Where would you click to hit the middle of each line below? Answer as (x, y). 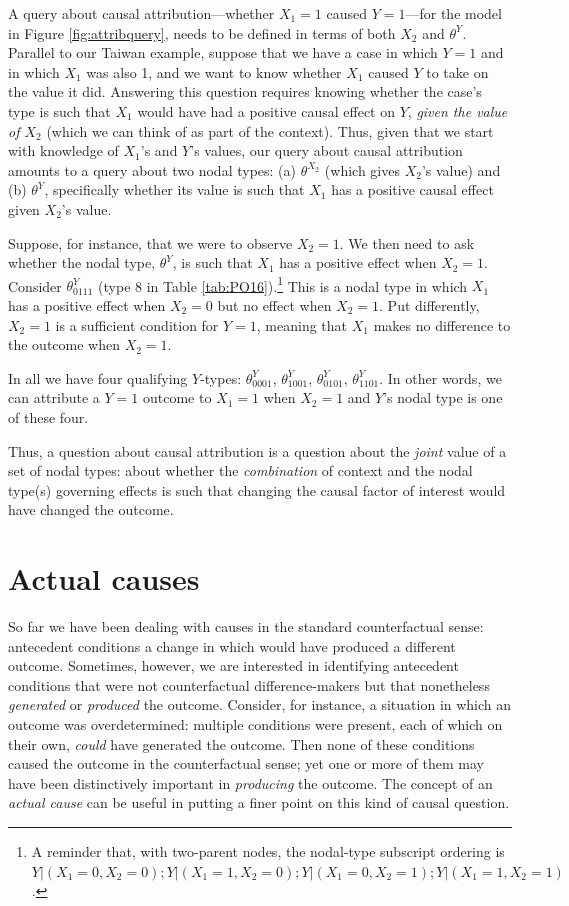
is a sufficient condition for (137, 324)
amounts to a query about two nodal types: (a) (152, 169)
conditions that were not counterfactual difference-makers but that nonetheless (249, 684)
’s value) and (461, 169)
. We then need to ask (407, 242)
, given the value (457, 110)
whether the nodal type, (82, 262)
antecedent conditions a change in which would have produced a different (232, 645)
